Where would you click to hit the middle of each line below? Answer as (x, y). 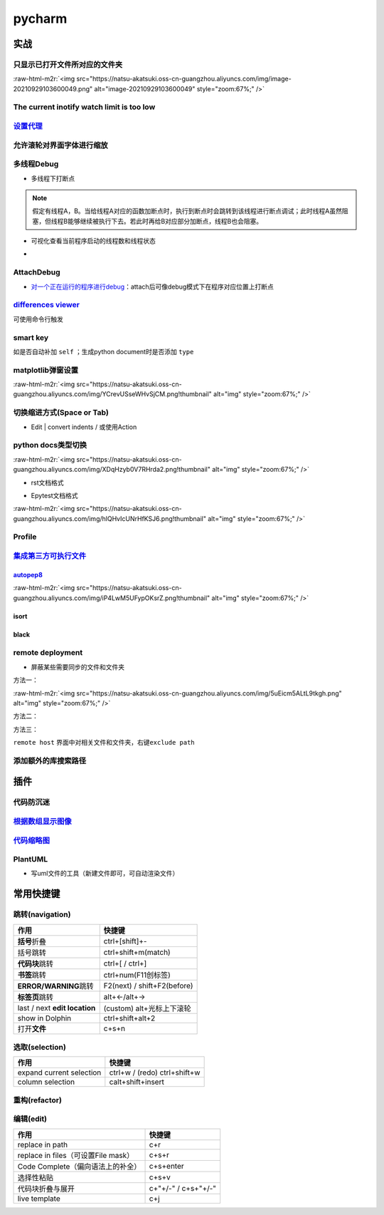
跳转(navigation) (42, 914)
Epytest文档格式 (54, 495)
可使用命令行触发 (38, 319)
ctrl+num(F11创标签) (137, 975)
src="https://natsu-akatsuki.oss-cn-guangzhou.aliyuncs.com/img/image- (184, 79)
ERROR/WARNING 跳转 (55, 986)
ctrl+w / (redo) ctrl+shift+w (155, 1072)
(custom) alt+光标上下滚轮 (147, 1008)
